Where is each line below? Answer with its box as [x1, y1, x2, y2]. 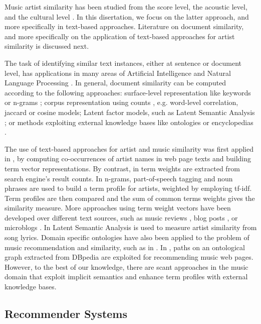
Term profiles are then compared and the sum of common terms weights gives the [5, 192, 255, 203]
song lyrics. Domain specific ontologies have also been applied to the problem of [5, 232, 249, 243]
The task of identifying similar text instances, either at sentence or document [5, 57, 241, 68]
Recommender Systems [5, 306, 128, 321]
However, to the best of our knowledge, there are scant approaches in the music [5, 261, 248, 272]
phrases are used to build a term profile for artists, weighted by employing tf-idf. [5, 183, 252, 193]
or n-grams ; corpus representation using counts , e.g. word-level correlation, [5, 97, 238, 107]
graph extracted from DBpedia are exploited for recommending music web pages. [5, 252, 253, 262]
